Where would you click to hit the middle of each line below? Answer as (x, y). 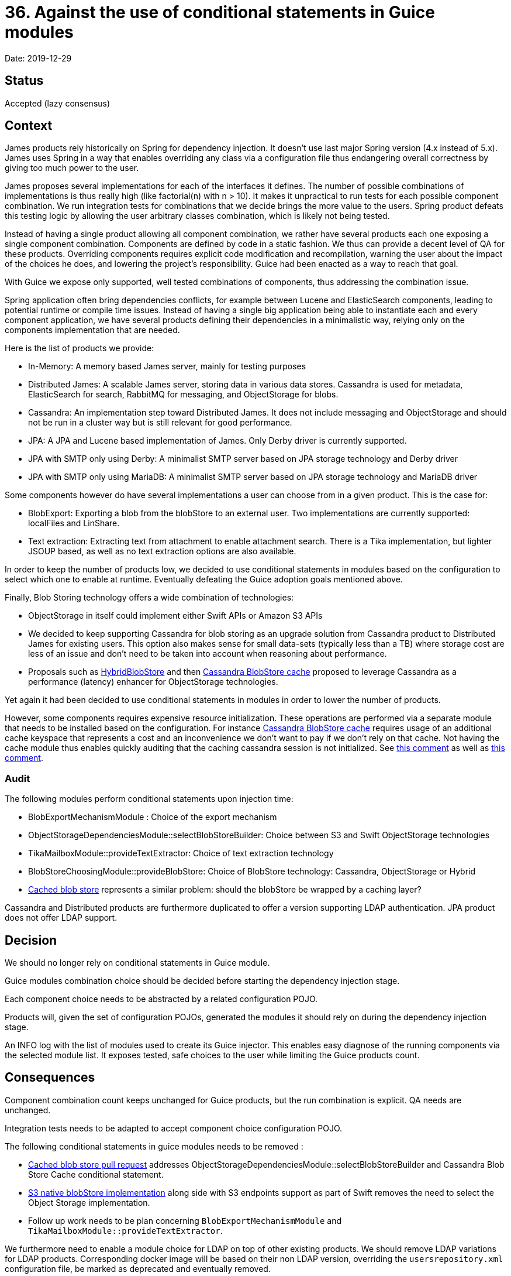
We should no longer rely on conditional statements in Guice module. (137, 963)
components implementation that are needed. (92, 330)
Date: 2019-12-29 (38, 58)
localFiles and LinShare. (74, 523)
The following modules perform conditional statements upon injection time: (149, 799)
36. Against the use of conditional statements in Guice (220, 12)
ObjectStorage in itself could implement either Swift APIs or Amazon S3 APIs (175, 616)
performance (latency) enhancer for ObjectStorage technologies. (153, 682)
